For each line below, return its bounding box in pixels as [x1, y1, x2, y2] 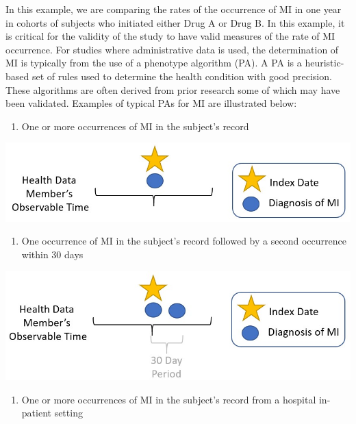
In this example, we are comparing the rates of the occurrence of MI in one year [5, 2, 342, 16]
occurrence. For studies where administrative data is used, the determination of [5, 42, 339, 56]
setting [54, 406, 83, 420]
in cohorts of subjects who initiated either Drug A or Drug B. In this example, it [5, 15, 345, 29]
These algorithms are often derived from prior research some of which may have [5, 82, 340, 97]
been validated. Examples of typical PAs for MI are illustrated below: [5, 96, 297, 110]
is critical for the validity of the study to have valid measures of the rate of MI [5, 29, 335, 43]
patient [21, 406, 51, 420]
